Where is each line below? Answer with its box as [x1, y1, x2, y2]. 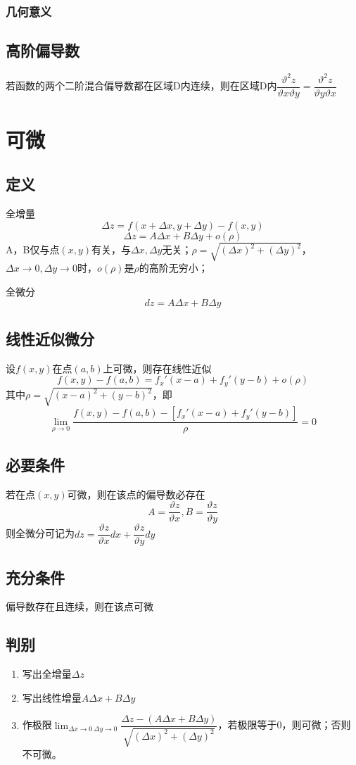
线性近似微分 [6, 327, 94, 349]
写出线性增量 [22, 690, 82, 704]
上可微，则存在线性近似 [103, 360, 212, 375]
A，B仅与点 [6, 242, 60, 257]
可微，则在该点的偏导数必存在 [67, 486, 205, 501]
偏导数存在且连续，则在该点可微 [6, 599, 153, 614]
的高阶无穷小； [139, 260, 208, 275]
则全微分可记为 [6, 526, 75, 540]
